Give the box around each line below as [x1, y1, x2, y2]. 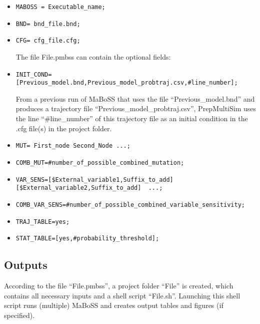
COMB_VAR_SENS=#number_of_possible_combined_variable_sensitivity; [15, 201, 245, 208]
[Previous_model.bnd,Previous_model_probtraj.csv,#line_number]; [15, 79, 238, 87]
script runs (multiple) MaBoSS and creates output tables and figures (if [4, 300, 223, 310]
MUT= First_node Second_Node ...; [15, 142, 130, 150]
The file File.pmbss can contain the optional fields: [15, 51, 171, 62]
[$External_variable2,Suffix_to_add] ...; [15, 184, 163, 192]
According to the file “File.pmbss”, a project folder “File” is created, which [4, 280, 233, 291]
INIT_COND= [15, 71, 52, 78]
